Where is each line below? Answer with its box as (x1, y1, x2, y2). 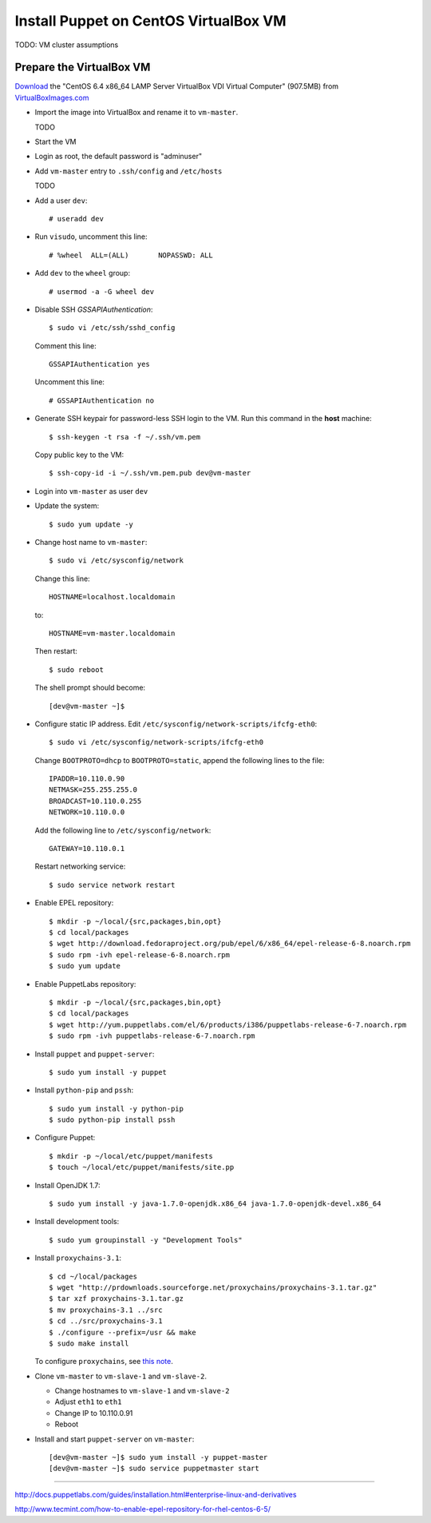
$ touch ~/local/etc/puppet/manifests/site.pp (49, 1163, 235, 1172)
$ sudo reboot (49, 665, 104, 674)
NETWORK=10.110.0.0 (49, 808, 125, 817)
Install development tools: (34, 1217, 120, 1227)
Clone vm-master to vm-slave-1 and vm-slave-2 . (34, 1371, 208, 1381)
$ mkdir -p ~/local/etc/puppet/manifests (49, 1151, 213, 1160)
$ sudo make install (49, 1338, 129, 1348)
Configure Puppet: (34, 1133, 96, 1143)
